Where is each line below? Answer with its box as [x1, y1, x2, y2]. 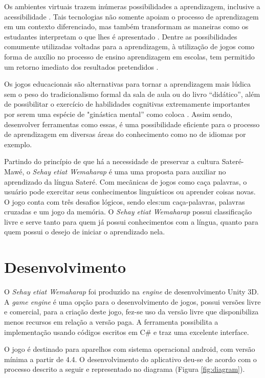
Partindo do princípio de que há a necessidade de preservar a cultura [4, 156, 220, 167]
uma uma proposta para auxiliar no [114, 166, 226, 176]
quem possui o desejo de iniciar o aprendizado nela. [4, 226, 165, 237]
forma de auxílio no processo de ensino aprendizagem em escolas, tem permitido [4, 51, 255, 62]
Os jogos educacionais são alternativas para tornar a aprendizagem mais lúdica [4, 78, 251, 89]
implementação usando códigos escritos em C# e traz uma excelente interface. [4, 326, 249, 337]
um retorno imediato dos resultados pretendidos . [4, 61, 159, 72]
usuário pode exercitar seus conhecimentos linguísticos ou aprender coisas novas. [4, 186, 256, 197]
